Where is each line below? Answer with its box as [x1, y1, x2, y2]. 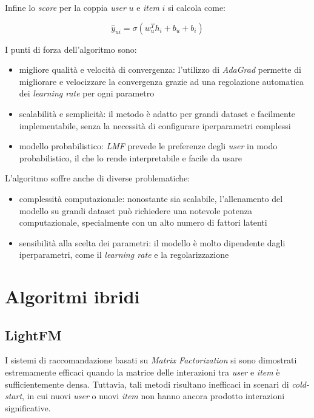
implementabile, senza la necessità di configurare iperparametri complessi [19, 119, 291, 132]
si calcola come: [168, 1, 225, 13]
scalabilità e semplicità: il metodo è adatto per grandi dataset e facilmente [19, 107, 296, 120]
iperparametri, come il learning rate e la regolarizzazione [19, 248, 229, 261]
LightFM [5, 325, 62, 344]
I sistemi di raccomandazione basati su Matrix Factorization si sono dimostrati [5, 354, 297, 366]
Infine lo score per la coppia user [5, 1, 126, 13]
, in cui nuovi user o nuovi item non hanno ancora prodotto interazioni [22, 389, 285, 402]
